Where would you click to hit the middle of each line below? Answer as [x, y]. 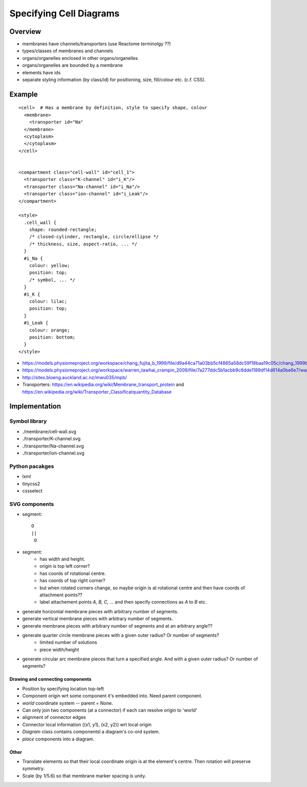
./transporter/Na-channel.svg [53, 446]
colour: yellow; [49, 266]
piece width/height [59, 649]
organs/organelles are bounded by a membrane [72, 65]
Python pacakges [32, 466]
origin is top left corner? [65, 566]
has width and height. [62, 559]
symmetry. [34, 769]
